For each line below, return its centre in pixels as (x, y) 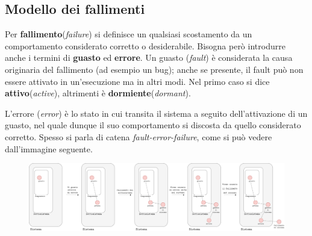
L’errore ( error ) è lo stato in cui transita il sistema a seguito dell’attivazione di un (156, 113)
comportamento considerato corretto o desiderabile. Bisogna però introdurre (145, 45)
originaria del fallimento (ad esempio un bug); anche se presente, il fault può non (154, 69)
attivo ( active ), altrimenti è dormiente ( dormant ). (98, 93)
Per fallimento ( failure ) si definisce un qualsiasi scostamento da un (129, 34)
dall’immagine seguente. (49, 148)
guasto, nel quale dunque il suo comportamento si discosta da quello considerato (153, 125)
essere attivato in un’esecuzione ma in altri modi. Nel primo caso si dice (137, 81)
